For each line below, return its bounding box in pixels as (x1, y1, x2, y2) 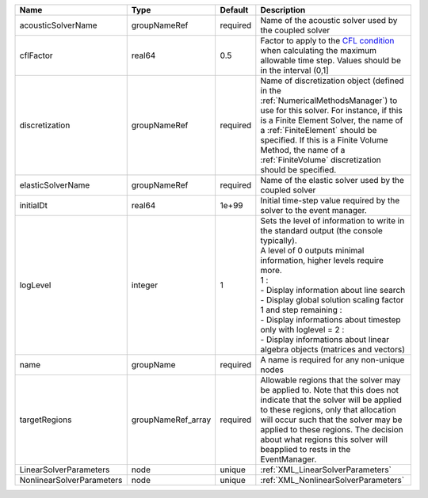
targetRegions (19, 414, 72, 425)
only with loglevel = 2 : (260, 325, 345, 335)
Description (260, 5, 306, 15)
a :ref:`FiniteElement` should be (260, 125, 377, 135)
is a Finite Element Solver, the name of (260, 115, 403, 126)
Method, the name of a (260, 145, 346, 155)
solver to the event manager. (260, 205, 368, 215)
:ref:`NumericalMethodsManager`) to (260, 95, 398, 106)
